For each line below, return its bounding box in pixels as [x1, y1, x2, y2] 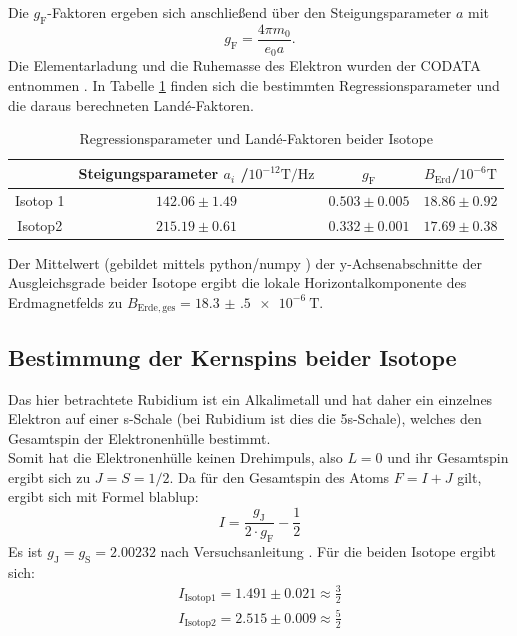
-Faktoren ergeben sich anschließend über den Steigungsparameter [47, 2, 452, 22]
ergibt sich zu [8, 466, 91, 487]
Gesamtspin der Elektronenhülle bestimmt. [8, 427, 271, 448]
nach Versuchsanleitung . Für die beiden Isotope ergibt [160, 540, 497, 561]
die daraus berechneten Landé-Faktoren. [8, 94, 254, 115]
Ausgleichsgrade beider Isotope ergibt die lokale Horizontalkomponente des [8, 272, 467, 293]
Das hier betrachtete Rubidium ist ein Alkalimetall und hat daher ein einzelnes [8, 388, 493, 409]
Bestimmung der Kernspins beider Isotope [8, 341, 457, 372]
